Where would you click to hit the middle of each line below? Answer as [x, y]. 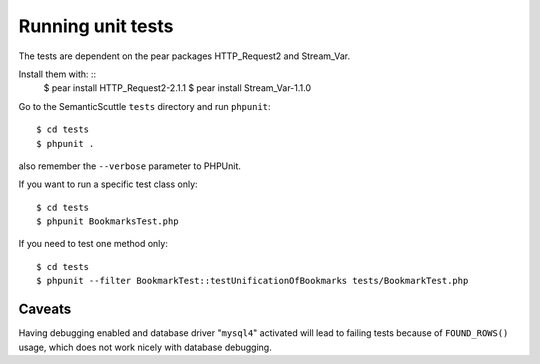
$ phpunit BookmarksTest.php [107, 221]
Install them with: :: [57, 74]
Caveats [45, 309]
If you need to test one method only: [93, 244]
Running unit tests [96, 26]
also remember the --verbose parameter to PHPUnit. [130, 166]
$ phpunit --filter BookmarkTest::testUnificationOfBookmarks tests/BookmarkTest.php [252, 281]
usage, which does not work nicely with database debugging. [145, 347]
